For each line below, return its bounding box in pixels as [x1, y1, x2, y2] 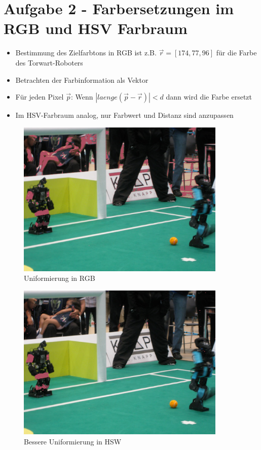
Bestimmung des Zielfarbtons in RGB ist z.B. [15, 47, 157, 58]
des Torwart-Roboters [15, 57, 83, 68]
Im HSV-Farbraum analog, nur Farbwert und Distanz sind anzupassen [15, 110, 234, 120]
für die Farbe [216, 47, 257, 58]
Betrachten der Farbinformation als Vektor [15, 74, 148, 85]
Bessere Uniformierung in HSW [24, 436, 122, 446]
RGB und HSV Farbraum [4, 18, 188, 39]
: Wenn [70, 91, 93, 102]
